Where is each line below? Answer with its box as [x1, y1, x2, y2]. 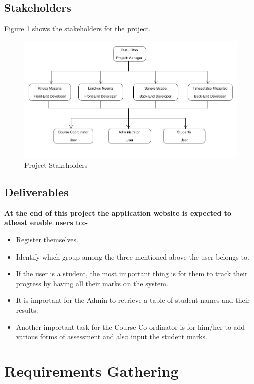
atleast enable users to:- [4, 217, 88, 228]
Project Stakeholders [24, 159, 88, 170]
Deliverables [4, 184, 69, 199]
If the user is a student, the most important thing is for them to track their [16, 268, 248, 279]
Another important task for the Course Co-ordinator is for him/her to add [16, 321, 245, 332]
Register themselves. [16, 234, 78, 244]
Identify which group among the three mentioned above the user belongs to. [16, 251, 249, 262]
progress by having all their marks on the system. [16, 278, 168, 288]
